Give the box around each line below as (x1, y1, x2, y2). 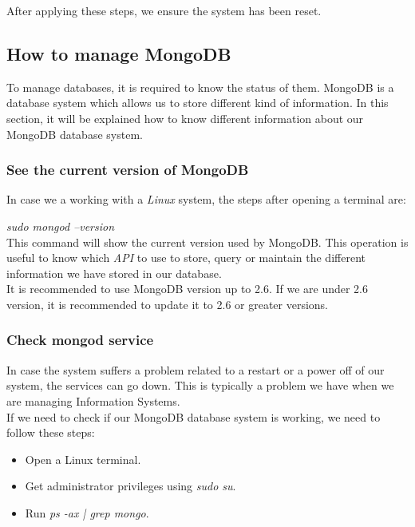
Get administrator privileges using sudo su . (25, 477, 236, 494)
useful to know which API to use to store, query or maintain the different (6, 249, 366, 266)
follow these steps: (6, 424, 95, 441)
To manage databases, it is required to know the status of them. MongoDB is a (6, 78, 394, 95)
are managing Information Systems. (6, 392, 180, 409)
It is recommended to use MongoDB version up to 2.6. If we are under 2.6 (6, 280, 369, 297)
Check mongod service (6, 330, 154, 350)
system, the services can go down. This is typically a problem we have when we (6, 377, 394, 394)
